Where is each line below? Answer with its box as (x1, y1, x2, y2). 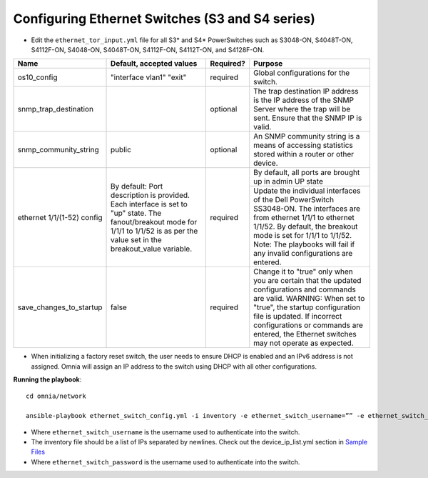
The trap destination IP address (253, 86, 360, 96)
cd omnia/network (26, 392, 86, 400)
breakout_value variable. (111, 244, 193, 254)
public (111, 145, 132, 155)
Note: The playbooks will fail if (253, 239, 355, 249)
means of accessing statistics (253, 140, 353, 150)
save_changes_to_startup (17, 302, 103, 312)
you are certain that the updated (253, 276, 362, 286)
